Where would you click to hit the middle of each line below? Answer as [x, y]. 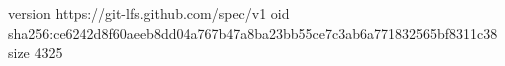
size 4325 [35, 52]
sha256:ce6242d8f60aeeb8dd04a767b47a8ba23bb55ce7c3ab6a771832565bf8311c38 [253, 32]
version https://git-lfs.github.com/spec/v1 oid [149, 13]
